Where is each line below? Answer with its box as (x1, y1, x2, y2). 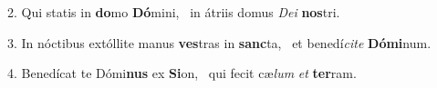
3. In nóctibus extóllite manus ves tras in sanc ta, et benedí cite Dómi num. (7, 33, 432, 52)
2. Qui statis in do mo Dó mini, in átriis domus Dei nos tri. (7, 3, 340, 21)
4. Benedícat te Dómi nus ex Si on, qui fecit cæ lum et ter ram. (7, 64, 357, 83)
